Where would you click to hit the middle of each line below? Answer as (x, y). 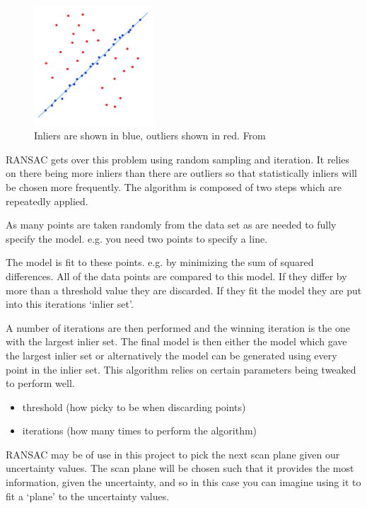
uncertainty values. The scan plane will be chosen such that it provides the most (180, 468)
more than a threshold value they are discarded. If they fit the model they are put (184, 290)
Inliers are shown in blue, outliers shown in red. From (150, 135)
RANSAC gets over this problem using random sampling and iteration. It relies (178, 159)
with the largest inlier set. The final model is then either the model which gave (176, 341)
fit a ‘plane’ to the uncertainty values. (88, 496)
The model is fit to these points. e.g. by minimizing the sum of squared (160, 262)
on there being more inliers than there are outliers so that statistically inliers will (181, 173)
